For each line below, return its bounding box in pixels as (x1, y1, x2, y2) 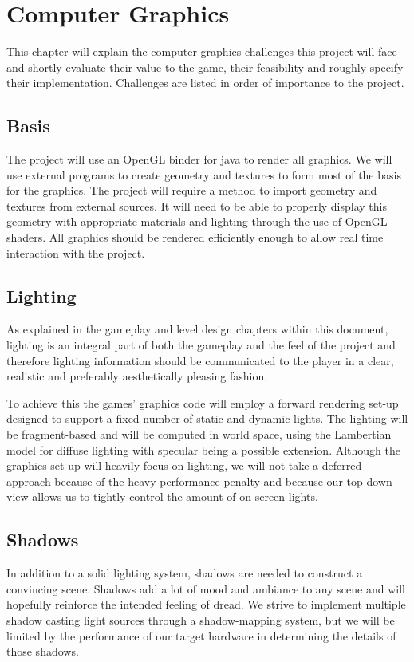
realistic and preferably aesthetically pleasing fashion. (6, 368, 268, 384)
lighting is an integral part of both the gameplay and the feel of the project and (6, 337, 396, 353)
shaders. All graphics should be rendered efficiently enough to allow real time (6, 229, 384, 246)
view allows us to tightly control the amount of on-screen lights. (6, 488, 318, 505)
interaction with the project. (6, 244, 145, 261)
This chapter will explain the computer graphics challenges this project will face (6, 43, 397, 60)
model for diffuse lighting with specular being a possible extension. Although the (6, 441, 401, 458)
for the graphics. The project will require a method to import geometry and (6, 182, 377, 199)
